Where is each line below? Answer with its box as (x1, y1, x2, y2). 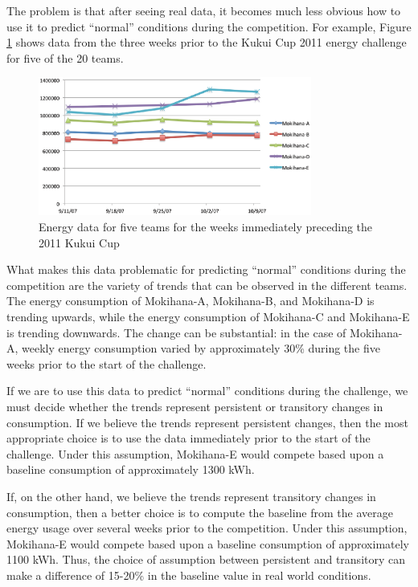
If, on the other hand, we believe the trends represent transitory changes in (6, 487, 376, 504)
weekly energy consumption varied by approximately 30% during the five (22, 340, 380, 357)
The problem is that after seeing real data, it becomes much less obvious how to (6, 2, 401, 18)
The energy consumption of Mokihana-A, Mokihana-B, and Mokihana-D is (6, 292, 375, 309)
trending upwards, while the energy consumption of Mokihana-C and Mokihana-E (6, 308, 410, 325)
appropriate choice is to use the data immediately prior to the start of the (6, 430, 371, 446)
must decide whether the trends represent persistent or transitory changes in (6, 397, 383, 414)
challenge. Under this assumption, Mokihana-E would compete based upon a (6, 445, 384, 462)
